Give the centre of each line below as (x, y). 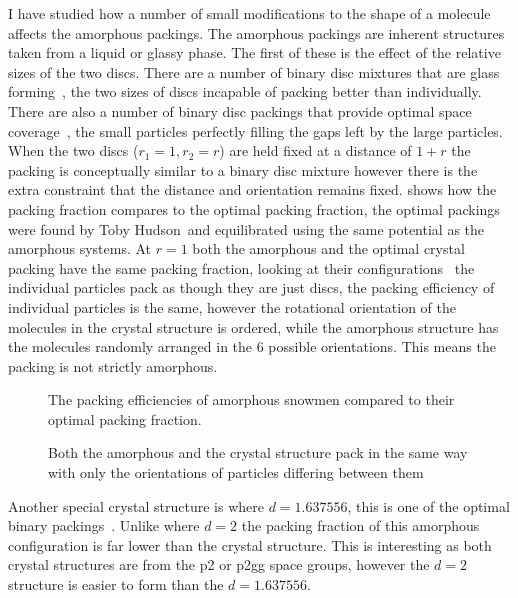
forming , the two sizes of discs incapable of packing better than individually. (245, 91)
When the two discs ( (73, 150)
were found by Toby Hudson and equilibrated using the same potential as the (246, 228)
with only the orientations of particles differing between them (236, 472)
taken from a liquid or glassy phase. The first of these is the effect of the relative (254, 52)
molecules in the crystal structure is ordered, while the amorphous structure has (253, 326)
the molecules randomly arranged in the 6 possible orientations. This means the (252, 346)
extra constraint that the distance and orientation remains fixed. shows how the (252, 189)
